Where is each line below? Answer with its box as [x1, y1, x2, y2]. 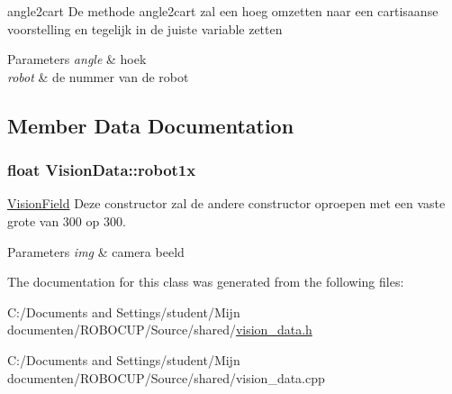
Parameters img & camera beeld [7, 242, 185, 261]
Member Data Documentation [7, 111, 294, 139]
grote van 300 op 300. [7, 211, 126, 230]
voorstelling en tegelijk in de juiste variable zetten [7, 19, 283, 38]
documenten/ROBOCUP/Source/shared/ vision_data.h [7, 320, 312, 339]
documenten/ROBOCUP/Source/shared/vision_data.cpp [7, 368, 325, 387]
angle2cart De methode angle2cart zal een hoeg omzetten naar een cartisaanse [7, 2, 438, 20]
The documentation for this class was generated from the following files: [7, 272, 404, 291]
